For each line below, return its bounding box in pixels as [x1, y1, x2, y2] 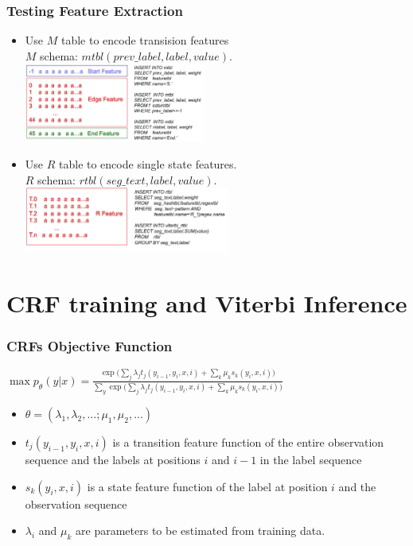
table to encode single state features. [59, 156, 237, 172]
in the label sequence [259, 451, 362, 467]
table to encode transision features [60, 32, 229, 48]
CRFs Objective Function [6, 336, 173, 356]
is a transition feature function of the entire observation [112, 433, 384, 450]
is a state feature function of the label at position [87, 478, 328, 494]
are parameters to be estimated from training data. [76, 522, 325, 539]
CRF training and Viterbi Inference [6, 287, 407, 319]
